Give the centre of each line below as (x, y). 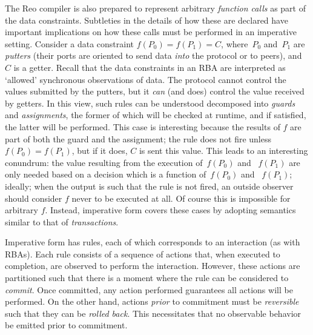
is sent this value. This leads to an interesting (223, 151)
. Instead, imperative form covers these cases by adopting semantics (170, 210)
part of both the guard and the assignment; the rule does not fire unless (138, 138)
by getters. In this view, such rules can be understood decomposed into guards (150, 103)
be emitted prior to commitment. (66, 325)
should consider (34, 198)
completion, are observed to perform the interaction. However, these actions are (153, 266)
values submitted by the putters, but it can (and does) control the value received (155, 91)
